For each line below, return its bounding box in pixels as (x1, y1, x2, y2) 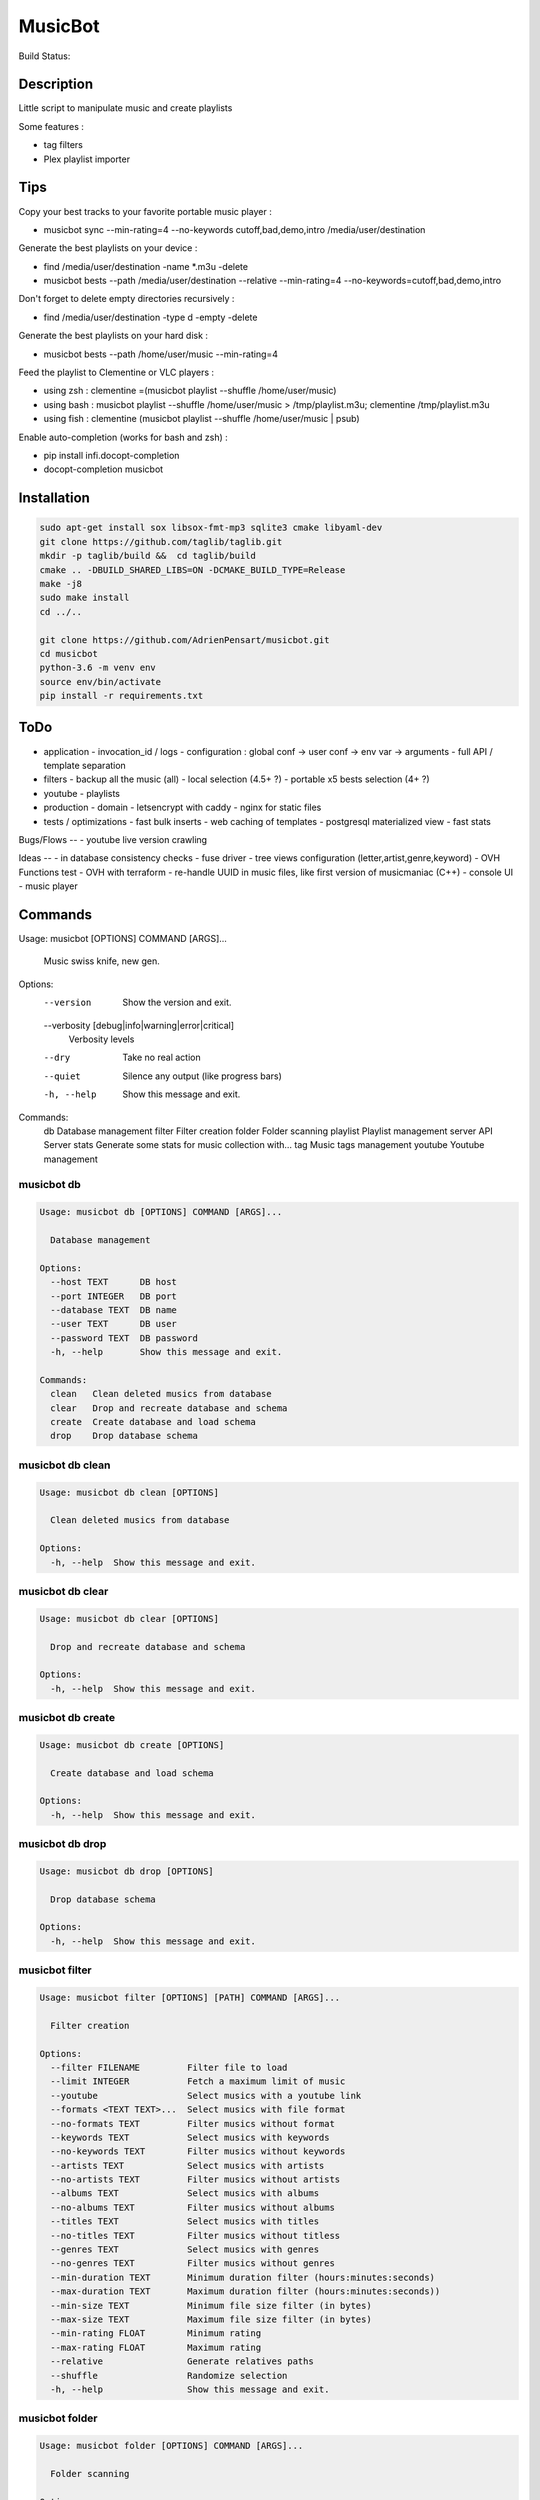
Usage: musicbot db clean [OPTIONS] (39, 1486, 220, 1498)
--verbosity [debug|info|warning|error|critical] (43, 1019, 235, 1031)
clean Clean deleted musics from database (50, 1388, 272, 1400)
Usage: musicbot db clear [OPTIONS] (39, 1613, 220, 1624)
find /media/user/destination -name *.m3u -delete (43, 260, 249, 272)
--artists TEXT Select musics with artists (50, 2160, 325, 2171)
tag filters (43, 139, 84, 151)
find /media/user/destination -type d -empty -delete (43, 311, 258, 323)
